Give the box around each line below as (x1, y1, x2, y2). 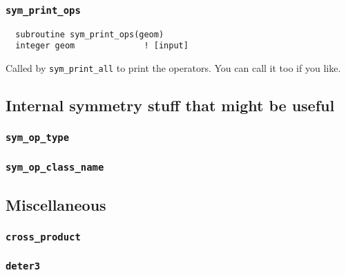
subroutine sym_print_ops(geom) (15, 29, 164, 39)
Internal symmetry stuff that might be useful (6, 95, 335, 116)
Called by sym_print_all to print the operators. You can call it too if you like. (6, 61, 341, 75)
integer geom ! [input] (15, 41, 189, 51)
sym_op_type (6, 132, 70, 144)
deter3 (6, 260, 41, 272)
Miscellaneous (6, 193, 106, 215)
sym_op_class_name (6, 161, 104, 173)
